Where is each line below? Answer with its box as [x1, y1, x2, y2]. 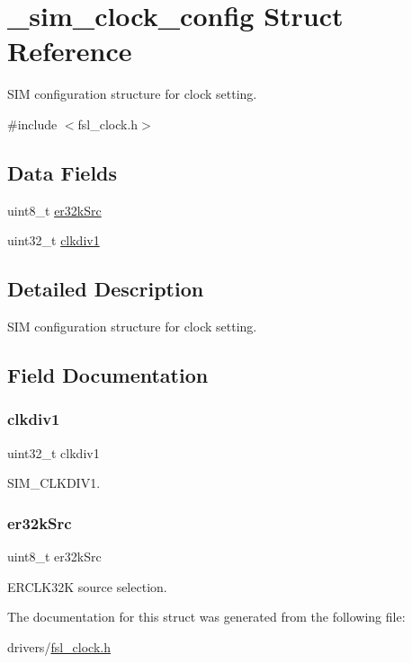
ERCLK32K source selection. [7, 577, 167, 596]
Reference [7, 32, 132, 69]
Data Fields [7, 158, 118, 186]
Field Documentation [7, 361, 209, 389]
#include [7, 114, 58, 133]
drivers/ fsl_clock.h [7, 637, 111, 656]
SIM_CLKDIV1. [7, 473, 101, 492]
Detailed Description [7, 275, 204, 303]
